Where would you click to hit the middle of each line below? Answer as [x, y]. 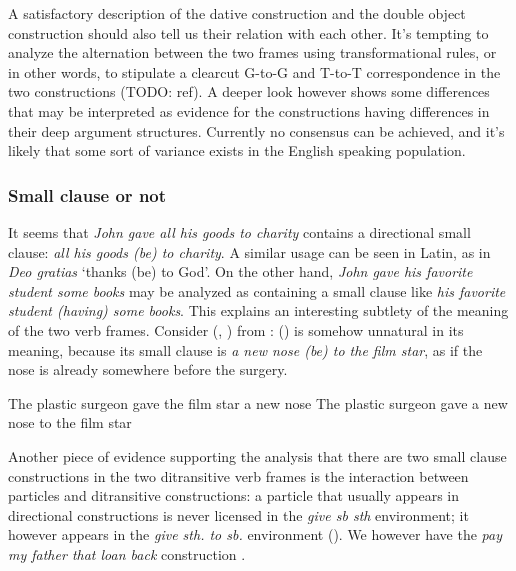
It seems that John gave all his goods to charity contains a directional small [239, 231]
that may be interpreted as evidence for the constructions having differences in [249, 110]
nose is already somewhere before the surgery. [148, 369]
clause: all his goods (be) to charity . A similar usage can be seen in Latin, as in [249, 251]
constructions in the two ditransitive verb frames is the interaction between [238, 475]
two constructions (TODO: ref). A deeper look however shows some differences [249, 91]
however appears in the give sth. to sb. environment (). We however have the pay [255, 534]
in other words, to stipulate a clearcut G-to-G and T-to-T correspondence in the [254, 71]
